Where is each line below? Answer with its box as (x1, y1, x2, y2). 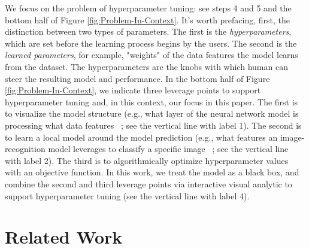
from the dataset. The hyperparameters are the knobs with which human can (5, 60, 288, 72)
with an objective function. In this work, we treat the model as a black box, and (5, 166, 299, 178)
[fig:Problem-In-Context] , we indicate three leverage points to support (5, 84, 261, 96)
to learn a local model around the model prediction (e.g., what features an (5, 130, 278, 143)
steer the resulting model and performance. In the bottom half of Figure (5, 72, 270, 84)
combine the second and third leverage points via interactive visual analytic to (5, 177, 292, 190)
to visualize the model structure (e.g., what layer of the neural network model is (5, 107, 299, 120)
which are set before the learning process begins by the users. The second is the (5, 37, 297, 49)
